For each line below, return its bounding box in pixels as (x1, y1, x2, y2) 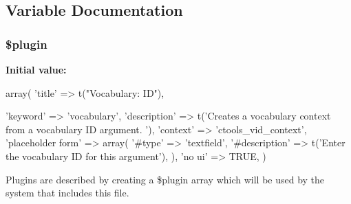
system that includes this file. (6, 185, 129, 200)
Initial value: (6, 63, 67, 76)
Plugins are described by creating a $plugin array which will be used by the (6, 172, 325, 186)
